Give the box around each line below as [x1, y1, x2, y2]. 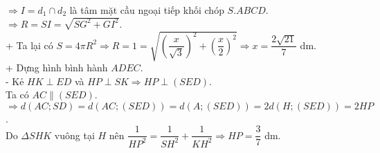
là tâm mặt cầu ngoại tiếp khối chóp [69, 3, 224, 17]
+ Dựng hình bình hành [6, 60, 108, 75]
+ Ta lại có [6, 37, 53, 52]
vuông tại [54, 127, 95, 142]
